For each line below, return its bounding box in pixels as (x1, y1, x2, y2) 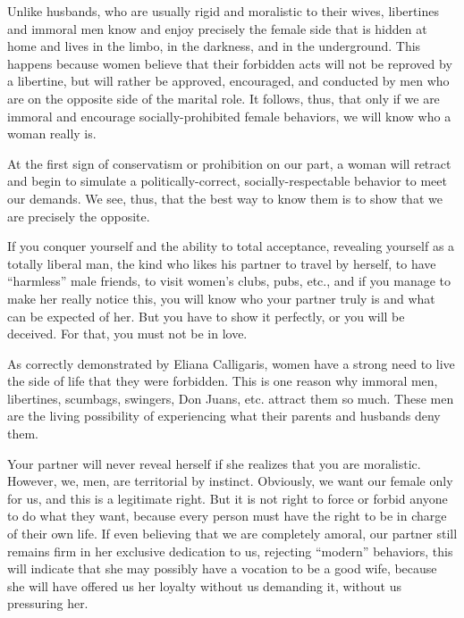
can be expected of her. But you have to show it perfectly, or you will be (7, 306, 405, 325)
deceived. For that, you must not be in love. (7, 324, 248, 343)
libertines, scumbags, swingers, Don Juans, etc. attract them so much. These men (7, 388, 454, 407)
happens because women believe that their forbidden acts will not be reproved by (7, 54, 452, 72)
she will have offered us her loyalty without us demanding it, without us (7, 576, 401, 595)
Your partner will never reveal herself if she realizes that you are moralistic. (7, 454, 421, 472)
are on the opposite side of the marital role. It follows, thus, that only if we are (7, 88, 440, 107)
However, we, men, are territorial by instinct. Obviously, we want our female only (7, 472, 453, 490)
